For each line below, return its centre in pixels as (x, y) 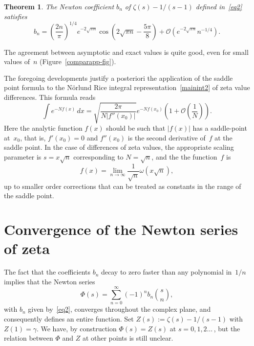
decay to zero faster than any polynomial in (167, 272)
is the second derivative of (167, 137)
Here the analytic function (43, 128)
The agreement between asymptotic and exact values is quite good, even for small (126, 52)
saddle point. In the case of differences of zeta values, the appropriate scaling (119, 147)
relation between (29, 338)
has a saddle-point (220, 128)
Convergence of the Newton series (121, 229)
